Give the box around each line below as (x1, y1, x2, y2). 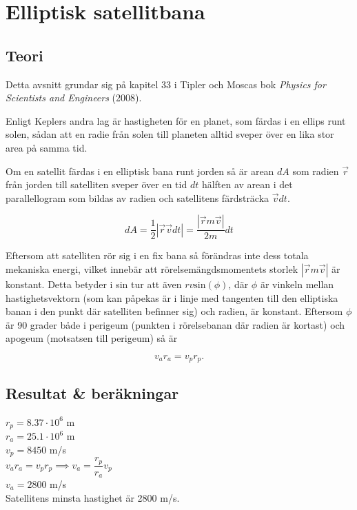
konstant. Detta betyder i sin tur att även (6, 276, 182, 291)
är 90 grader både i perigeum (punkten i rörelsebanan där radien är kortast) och (6, 317, 345, 331)
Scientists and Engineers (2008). (6, 90, 142, 105)
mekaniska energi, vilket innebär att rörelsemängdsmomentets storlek (6, 261, 298, 276)
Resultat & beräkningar (6, 382, 179, 403)
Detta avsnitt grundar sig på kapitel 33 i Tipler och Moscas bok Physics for (6, 76, 326, 91)
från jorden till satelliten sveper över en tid (6, 177, 187, 192)
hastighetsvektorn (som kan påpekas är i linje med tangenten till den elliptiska (6, 290, 338, 305)
